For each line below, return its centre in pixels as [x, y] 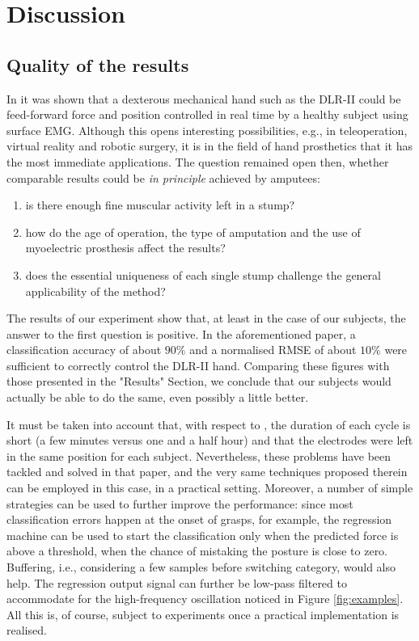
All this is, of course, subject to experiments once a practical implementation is [203, 614]
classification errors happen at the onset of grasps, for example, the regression [199, 519]
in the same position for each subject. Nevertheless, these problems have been [199, 455]
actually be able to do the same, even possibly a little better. [158, 397]
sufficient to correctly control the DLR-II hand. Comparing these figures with [198, 365]
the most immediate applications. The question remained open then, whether [198, 161]
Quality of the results [98, 64]
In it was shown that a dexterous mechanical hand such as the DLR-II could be [204, 98]
